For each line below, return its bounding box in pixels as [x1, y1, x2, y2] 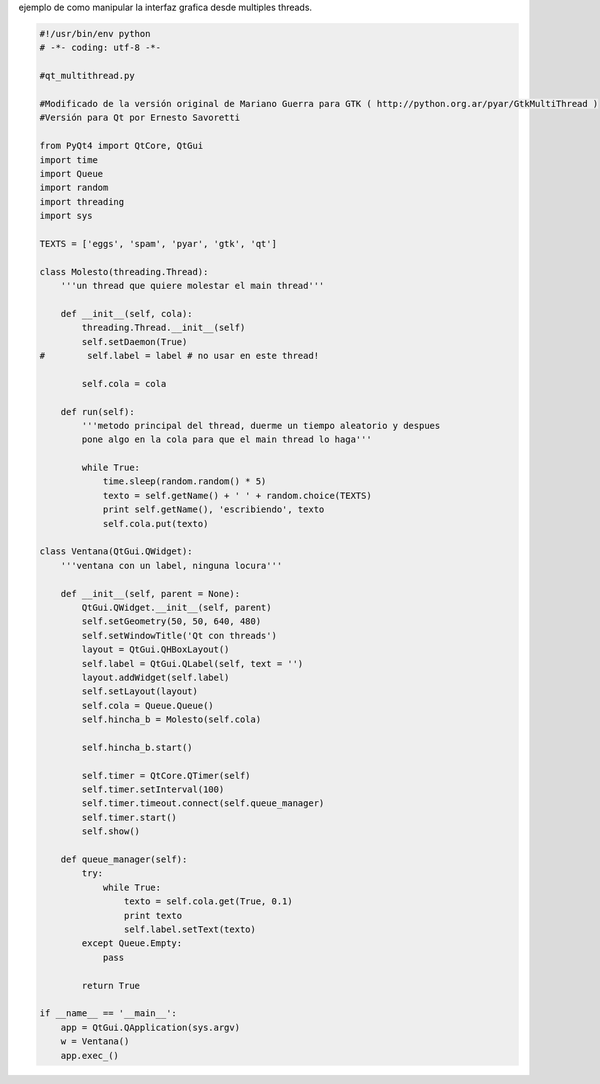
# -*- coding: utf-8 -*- [39, 42, 162, 54]
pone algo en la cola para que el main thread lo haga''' [81, 434, 372, 445]
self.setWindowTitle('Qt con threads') [81, 630, 277, 641]
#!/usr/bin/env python [39, 28, 151, 39]
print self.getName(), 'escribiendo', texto [102, 504, 325, 515]
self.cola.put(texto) [102, 518, 209, 529]
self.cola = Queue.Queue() [81, 700, 214, 711]
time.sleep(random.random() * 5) [102, 476, 267, 487]
